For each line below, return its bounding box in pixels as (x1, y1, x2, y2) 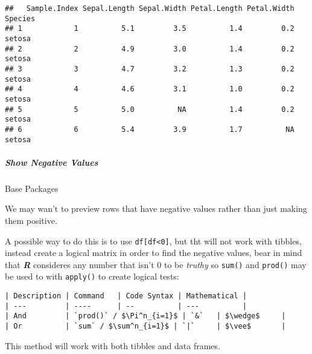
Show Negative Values (5, 156, 98, 168)
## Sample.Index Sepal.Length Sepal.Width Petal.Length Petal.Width (5, 4, 294, 13)
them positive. (5, 214, 57, 226)
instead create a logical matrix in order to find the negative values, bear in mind (5, 246, 302, 259)
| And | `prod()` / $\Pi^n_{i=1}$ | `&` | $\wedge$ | (5, 312, 286, 321)
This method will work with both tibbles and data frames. (5, 339, 220, 352)
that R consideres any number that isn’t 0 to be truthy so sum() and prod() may (5, 258, 307, 270)
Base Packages (5, 182, 59, 194)
